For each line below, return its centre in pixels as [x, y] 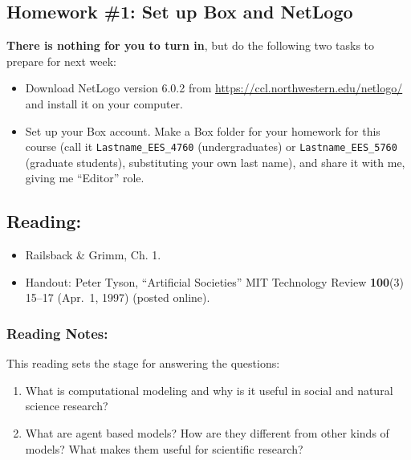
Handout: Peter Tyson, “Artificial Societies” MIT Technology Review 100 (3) [215, 281]
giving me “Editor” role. [85, 178]
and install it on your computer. [104, 103]
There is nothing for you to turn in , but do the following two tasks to [191, 45]
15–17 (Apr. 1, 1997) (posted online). [118, 297]
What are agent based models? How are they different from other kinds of [207, 433]
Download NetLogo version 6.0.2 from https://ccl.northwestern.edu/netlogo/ [214, 88]
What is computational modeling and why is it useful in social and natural [209, 390]
